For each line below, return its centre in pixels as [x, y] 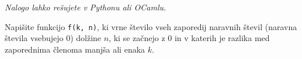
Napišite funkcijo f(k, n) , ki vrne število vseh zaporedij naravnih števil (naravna [151, 26]
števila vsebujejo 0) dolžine [53, 38]
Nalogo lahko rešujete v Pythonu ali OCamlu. [86, 7]
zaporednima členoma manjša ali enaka [75, 49]
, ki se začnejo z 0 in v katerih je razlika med [189, 38]
